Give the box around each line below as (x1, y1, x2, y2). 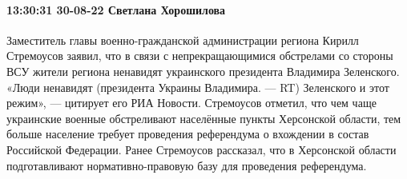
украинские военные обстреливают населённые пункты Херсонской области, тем (6, 109, 401, 126)
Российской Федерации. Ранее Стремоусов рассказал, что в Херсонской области (6, 141, 397, 157)
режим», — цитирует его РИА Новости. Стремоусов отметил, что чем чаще (6, 94, 377, 111)
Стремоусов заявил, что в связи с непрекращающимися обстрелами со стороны (6, 47, 393, 64)
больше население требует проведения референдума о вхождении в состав (6, 125, 369, 142)
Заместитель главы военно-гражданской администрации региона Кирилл (6, 31, 359, 48)
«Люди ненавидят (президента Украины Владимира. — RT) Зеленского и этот (6, 78, 389, 95)
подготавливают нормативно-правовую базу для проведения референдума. (6, 157, 367, 173)
